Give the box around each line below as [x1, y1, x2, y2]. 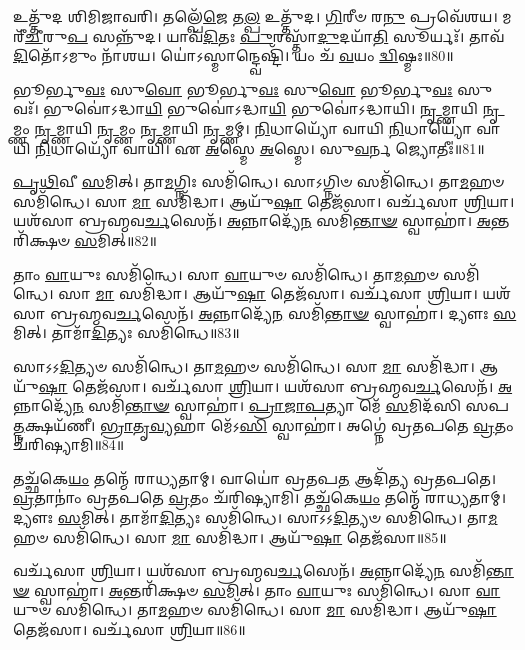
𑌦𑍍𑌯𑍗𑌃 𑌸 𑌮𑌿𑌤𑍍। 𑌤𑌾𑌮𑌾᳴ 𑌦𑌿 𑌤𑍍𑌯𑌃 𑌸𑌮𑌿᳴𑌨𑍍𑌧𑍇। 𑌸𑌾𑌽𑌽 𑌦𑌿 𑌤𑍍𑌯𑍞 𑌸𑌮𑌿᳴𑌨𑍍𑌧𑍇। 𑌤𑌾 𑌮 [13, 507, 498, 528]
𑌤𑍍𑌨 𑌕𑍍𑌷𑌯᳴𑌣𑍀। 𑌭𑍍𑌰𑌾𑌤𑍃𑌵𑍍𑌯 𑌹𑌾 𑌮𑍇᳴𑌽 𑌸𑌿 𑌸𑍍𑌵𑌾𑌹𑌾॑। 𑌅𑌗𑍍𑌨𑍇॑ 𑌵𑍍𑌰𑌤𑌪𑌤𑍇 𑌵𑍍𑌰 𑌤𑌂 [13, 414, 514, 435]
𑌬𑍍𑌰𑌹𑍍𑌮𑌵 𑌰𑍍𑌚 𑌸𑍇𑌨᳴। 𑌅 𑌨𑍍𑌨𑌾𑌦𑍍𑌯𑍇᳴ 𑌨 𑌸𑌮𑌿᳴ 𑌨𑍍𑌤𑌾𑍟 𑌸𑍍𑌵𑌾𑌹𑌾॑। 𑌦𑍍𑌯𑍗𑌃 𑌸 [50, 302, 517, 323]
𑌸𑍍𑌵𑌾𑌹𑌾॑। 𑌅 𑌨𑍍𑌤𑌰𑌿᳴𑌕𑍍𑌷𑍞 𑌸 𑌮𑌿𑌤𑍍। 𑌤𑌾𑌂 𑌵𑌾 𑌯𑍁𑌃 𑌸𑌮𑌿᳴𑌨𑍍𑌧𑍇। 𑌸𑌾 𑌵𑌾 [34, 579, 501, 600]
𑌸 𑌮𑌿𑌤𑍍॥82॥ [74, 229, 157, 250]
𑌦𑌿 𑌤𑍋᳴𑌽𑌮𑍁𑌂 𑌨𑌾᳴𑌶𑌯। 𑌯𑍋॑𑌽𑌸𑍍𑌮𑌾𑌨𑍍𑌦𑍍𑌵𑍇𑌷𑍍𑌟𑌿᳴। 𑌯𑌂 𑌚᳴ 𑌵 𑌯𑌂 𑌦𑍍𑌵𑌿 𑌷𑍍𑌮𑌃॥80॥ [13, 45, 454, 66]
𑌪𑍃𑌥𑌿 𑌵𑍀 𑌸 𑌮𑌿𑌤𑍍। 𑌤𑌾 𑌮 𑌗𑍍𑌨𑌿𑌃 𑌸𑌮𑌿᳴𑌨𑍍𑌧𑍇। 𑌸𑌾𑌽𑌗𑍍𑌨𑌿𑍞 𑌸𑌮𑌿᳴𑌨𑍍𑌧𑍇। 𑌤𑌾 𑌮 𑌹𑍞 [13, 171, 505, 192]
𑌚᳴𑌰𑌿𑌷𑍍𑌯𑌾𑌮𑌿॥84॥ [13, 434, 125, 455]
